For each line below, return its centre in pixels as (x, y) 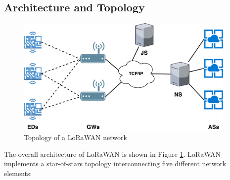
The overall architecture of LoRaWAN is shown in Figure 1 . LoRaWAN (112, 154)
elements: (18, 173)
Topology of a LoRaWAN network (75, 137)
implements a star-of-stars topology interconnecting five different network (115, 163)
